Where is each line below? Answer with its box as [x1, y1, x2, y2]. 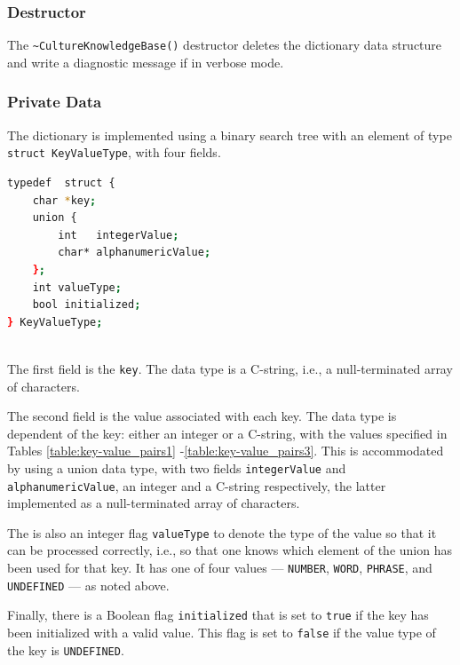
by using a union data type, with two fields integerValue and [7, 458, 346, 477]
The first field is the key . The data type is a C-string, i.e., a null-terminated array [7, 359, 453, 377]
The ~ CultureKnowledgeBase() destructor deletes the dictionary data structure [7, 36, 442, 54]
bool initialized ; [32, 298, 141, 312]
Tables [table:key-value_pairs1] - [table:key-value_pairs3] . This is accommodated [7, 441, 444, 460]
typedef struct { [7, 176, 115, 189]
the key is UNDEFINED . [7, 640, 124, 659]
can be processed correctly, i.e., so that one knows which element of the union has [7, 541, 452, 559]
